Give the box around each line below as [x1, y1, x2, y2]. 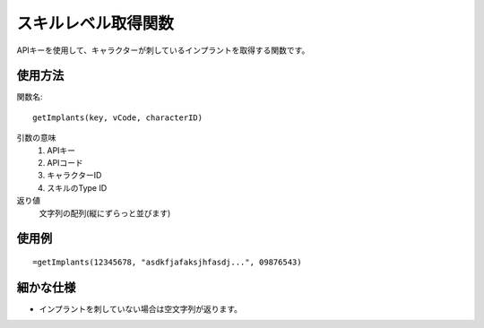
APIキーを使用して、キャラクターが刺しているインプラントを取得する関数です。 [16, 45, 310, 56]
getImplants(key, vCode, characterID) [32, 112, 203, 123]
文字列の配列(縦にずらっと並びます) [39, 207, 171, 219]
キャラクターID [47, 170, 102, 181]
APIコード [47, 158, 84, 168]
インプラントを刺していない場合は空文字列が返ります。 [39, 303, 242, 314]
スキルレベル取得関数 [16, 13, 175, 33]
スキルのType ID [47, 182, 108, 193]
